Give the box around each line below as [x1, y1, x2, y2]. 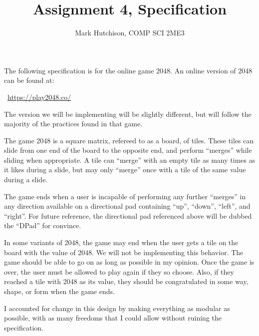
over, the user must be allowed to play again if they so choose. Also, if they [4, 266, 234, 277]
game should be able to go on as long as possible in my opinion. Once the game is [4, 257, 255, 267]
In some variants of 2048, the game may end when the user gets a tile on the [4, 237, 239, 248]
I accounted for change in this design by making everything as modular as [4, 303, 230, 313]
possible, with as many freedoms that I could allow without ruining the [4, 313, 222, 323]
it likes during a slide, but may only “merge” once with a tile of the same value [4, 164, 246, 175]
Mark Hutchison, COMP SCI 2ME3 [75, 27, 185, 38]
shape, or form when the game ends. [4, 286, 115, 296]
